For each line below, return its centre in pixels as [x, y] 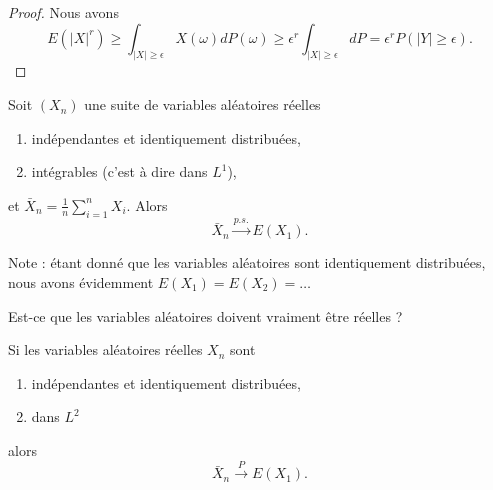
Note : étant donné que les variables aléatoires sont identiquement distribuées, [247, 262]
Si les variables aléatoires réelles [105, 349]
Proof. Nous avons [63, 12]
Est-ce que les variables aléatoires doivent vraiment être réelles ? [205, 315]
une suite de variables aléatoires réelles [202, 104]
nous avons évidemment [81, 282]
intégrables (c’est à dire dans [119, 171]
